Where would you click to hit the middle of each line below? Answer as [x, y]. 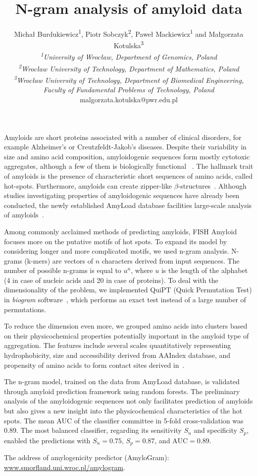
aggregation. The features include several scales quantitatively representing [118, 345]
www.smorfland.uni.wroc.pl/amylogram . [65, 467]
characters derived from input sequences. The [171, 260]
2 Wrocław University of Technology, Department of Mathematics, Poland [129, 68]
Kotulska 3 [129, 45]
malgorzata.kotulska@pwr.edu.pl [129, 99]
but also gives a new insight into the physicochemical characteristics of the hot [123, 410]
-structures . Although [212, 185]
